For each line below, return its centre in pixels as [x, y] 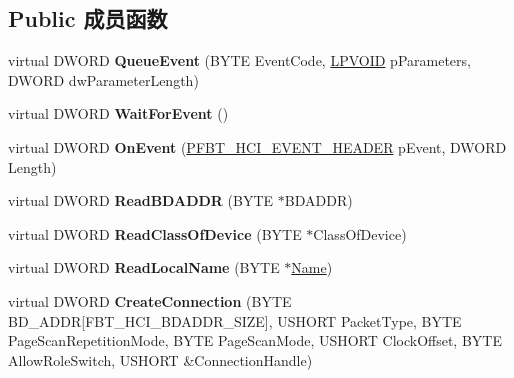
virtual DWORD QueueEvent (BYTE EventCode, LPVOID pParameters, [239, 60]
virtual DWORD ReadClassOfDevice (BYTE [155, 233]
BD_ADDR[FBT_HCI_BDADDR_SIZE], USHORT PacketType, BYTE [235, 320]
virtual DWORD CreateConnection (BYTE [150, 300]
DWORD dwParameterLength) [103, 79]
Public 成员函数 [88, 18]
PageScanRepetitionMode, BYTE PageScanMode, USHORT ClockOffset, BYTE [255, 340]
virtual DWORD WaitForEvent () [118, 113]
